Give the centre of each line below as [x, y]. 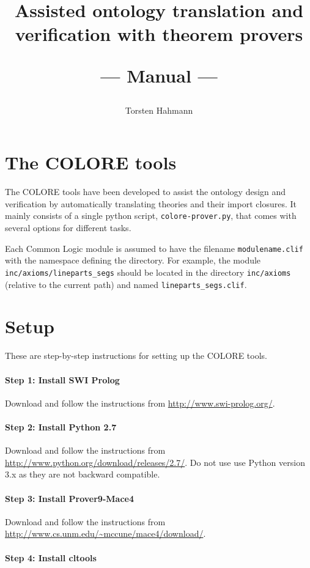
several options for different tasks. [68, 228]
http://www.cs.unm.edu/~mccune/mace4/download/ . [105, 533]
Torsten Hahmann [159, 110]
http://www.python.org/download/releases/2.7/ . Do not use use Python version [155, 462]
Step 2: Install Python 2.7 [61, 426]
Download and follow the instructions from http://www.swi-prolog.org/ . [140, 403]
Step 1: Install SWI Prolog [62, 379]
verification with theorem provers [159, 34]
